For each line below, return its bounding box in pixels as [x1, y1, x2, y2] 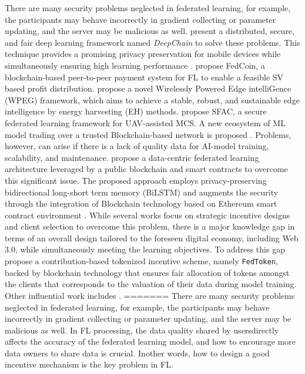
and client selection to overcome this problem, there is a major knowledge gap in [5, 220, 295, 233]
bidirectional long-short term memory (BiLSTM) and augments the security [5, 186, 279, 198]
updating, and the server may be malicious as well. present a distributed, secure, [5, 25, 294, 37]
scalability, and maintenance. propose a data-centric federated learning [5, 151, 259, 163]
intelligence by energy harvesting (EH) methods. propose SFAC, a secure [5, 105, 267, 117]
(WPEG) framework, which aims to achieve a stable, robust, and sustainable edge [5, 93, 300, 106]
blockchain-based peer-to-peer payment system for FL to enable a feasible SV [5, 70, 284, 83]
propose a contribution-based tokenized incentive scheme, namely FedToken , [5, 255, 278, 267]
